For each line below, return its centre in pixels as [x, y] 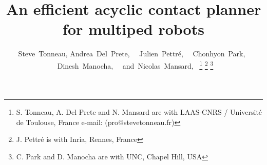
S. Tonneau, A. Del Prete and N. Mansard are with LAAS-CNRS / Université [139, 112]
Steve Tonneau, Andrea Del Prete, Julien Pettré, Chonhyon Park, [132, 54]
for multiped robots [133, 29]
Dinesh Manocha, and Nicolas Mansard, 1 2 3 [135, 65]
